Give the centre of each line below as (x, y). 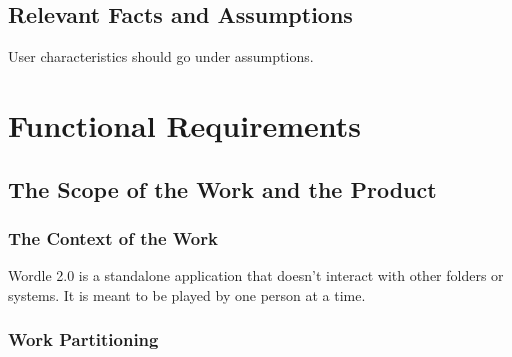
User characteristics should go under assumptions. (161, 56)
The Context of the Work (113, 237)
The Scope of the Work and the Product (222, 188)
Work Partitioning (83, 339)
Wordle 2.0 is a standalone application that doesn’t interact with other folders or (256, 275)
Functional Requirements (184, 124)
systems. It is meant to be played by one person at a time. (187, 294)
